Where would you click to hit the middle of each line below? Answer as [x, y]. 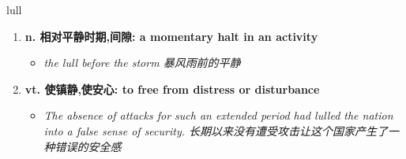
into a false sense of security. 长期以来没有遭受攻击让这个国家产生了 [216, 130]
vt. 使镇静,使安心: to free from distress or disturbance [172, 89]
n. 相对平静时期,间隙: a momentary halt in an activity [171, 36]
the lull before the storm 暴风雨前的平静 [142, 63]
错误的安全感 [88, 146]
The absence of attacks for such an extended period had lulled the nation [218, 115]
